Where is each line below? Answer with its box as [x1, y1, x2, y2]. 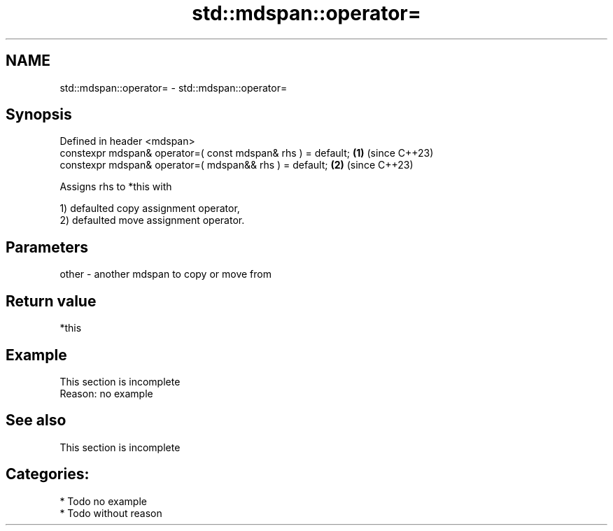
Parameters [6, 238, 88, 256]
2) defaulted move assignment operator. [59, 214, 245, 227]
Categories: [6, 465, 90, 483]
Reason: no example [59, 387, 153, 399]
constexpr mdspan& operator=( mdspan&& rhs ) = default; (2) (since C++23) [59, 159, 414, 171]
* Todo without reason [59, 507, 162, 519]
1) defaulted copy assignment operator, [59, 202, 240, 215]
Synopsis [6, 106, 72, 124]
